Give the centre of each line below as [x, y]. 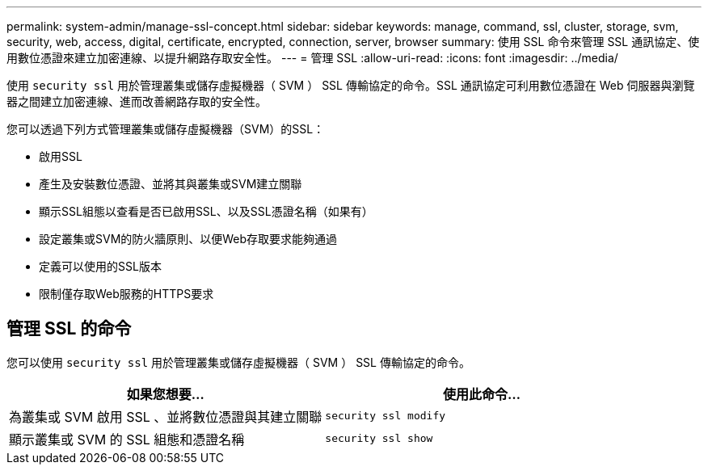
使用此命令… [482, 394]
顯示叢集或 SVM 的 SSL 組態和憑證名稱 [127, 439]
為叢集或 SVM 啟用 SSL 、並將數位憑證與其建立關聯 [166, 416]
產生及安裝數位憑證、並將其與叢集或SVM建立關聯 [171, 184]
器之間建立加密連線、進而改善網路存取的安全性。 [137, 101]
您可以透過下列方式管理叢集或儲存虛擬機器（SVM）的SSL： [166, 129]
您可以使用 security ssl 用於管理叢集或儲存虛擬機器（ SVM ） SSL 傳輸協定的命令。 [238, 362]
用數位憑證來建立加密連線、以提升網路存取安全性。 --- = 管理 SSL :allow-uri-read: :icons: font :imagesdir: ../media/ [312, 58]
